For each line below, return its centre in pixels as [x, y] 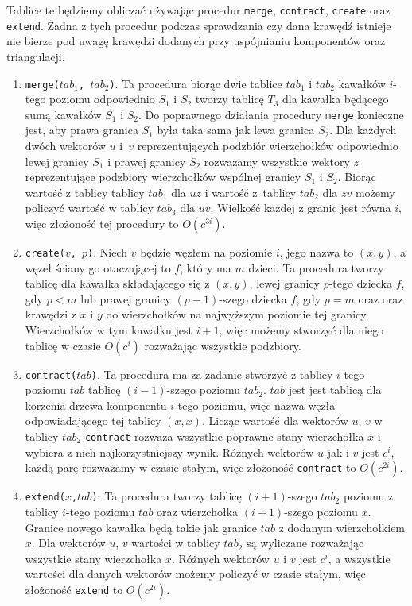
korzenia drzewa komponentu [96, 405]
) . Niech [108, 251]
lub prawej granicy [126, 298]
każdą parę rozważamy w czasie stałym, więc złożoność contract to [190, 467]
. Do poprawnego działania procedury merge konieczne [271, 114]
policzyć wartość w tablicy [89, 208]
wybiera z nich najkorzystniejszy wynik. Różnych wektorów [169, 452]
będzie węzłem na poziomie [206, 251]
